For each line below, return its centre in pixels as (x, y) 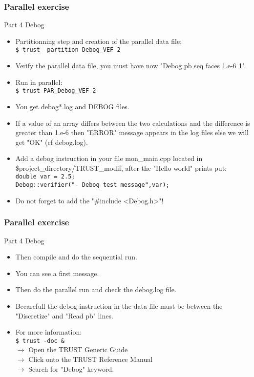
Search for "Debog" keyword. (71, 368)
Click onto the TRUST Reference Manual (91, 359)
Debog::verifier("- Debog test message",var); (92, 185)
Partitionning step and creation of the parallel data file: (99, 41)
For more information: (49, 332)
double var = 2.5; (45, 177)
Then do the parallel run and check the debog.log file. (96, 289)
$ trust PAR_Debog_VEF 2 (56, 91)
